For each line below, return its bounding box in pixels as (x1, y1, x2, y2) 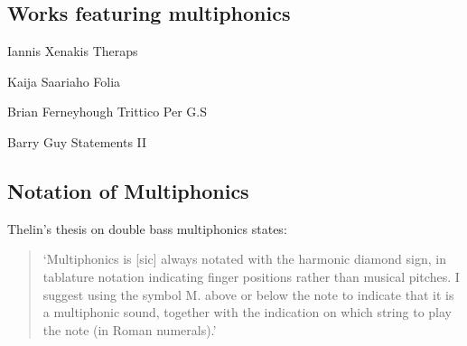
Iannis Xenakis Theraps (7, 42, 138, 61)
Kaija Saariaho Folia (7, 71, 121, 90)
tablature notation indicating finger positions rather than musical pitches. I (42, 267, 460, 285)
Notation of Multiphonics (7, 176, 249, 204)
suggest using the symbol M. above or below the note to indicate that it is (42, 285, 454, 304)
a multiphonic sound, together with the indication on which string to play (42, 303, 452, 322)
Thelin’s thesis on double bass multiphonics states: (7, 219, 287, 238)
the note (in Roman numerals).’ (42, 320, 217, 339)
